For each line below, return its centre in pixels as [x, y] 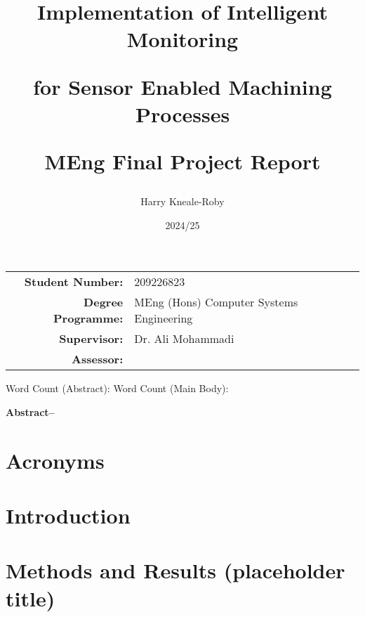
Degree [104, 302]
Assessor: [98, 359]
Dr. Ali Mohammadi [184, 339]
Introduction [68, 515]
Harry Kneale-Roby [182, 201]
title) [31, 598]
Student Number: [74, 282]
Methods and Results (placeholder [175, 570]
